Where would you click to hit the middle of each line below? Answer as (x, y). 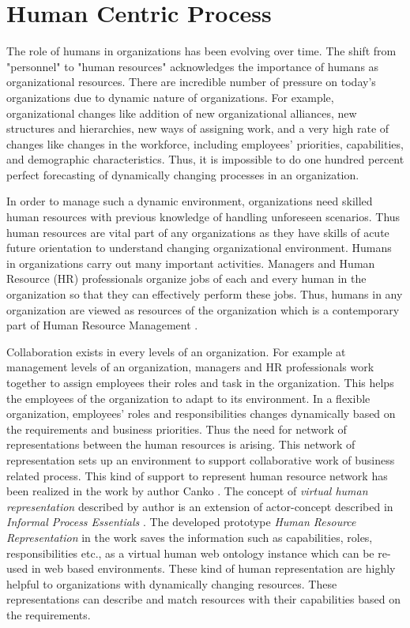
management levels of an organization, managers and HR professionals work (190, 367)
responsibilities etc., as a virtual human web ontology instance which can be (190, 553)
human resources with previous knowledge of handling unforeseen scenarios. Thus (203, 217)
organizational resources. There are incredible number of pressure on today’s (191, 82)
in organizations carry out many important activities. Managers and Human (191, 263)
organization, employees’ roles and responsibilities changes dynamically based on (201, 414)
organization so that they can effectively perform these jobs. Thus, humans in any (205, 294)
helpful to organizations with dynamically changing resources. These (172, 583)
